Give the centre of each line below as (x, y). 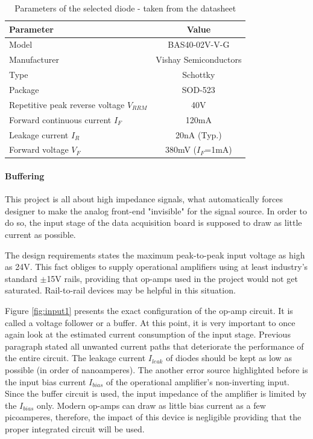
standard (21, 278)
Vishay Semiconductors (199, 59)
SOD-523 (198, 89)
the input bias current (46, 381)
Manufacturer (34, 59)
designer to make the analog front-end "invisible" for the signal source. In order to (156, 210)
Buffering (25, 176)
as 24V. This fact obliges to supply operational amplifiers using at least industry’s (156, 267)
